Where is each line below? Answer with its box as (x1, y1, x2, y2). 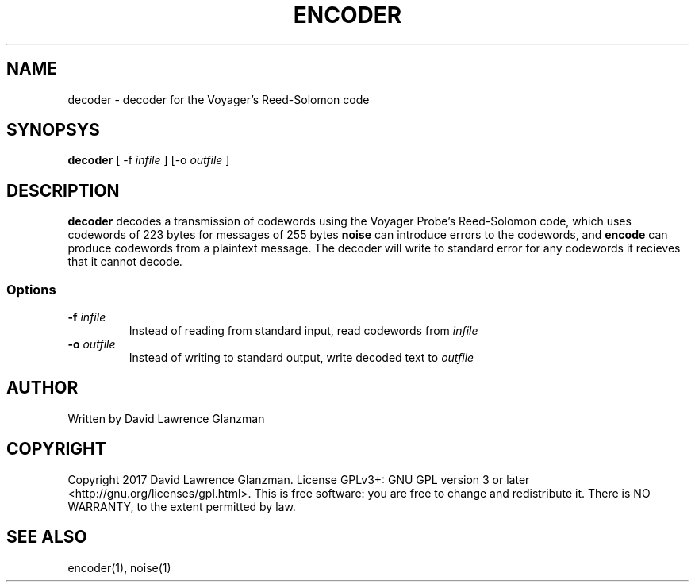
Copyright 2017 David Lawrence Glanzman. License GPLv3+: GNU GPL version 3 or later (67, 472, 530, 486)
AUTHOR (6, 378, 79, 398)
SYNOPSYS (6, 120, 100, 140)
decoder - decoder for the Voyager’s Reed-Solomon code (67, 92, 370, 106)
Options (6, 281, 56, 298)
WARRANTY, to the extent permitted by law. (67, 499, 296, 513)
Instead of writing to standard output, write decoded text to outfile (129, 351, 474, 365)
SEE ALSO (6, 527, 87, 548)
